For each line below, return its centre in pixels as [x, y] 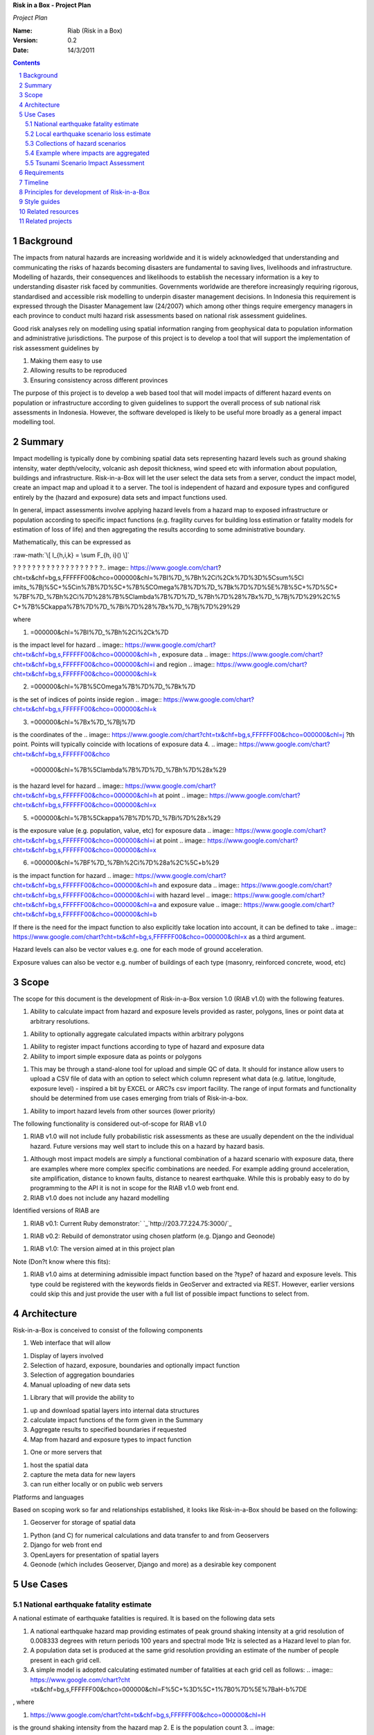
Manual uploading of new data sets [80, 1385]
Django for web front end [66, 1545]
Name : [23, 31]
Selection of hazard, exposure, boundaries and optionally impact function [135, 1365]
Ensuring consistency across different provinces [99, 380]
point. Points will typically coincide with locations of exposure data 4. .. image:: [125, 744]
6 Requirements [42, 173]
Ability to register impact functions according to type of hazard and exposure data [147, 1047]
